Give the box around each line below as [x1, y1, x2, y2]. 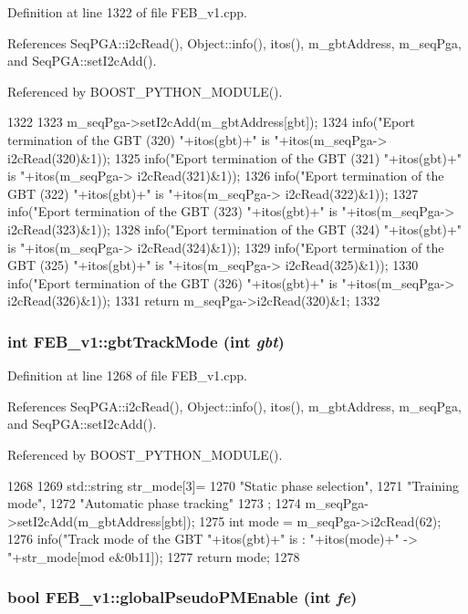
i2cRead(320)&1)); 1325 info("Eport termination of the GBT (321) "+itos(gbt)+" [7, 148, 463, 167]
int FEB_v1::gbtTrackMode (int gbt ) [7, 329, 285, 352]
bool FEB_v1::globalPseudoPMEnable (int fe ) [7, 586, 358, 609]
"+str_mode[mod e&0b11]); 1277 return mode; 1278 [7, 546, 300, 566]
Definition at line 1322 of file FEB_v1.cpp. [7, 3, 247, 21]
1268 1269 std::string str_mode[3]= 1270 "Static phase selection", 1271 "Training [7, 475, 459, 494]
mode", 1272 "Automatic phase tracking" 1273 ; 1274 [7, 494, 301, 513]
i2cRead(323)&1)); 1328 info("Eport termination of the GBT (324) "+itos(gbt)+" [7, 219, 463, 238]
